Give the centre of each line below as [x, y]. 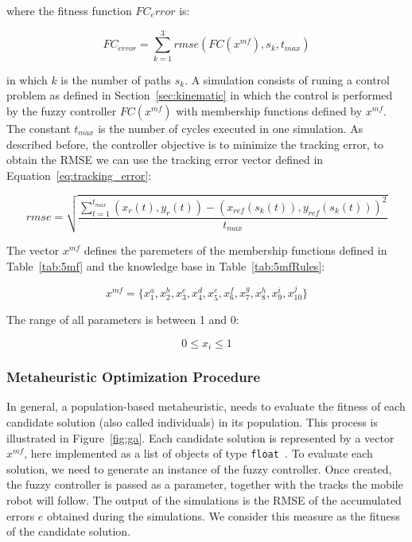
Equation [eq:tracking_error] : [79, 175]
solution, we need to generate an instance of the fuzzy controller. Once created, [199, 468]
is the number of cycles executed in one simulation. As [231, 128]
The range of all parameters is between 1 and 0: [123, 320]
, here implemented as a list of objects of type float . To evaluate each [198, 453]
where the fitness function [69, 10]
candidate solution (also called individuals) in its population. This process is [192, 421]
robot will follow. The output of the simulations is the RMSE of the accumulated [204, 499]
